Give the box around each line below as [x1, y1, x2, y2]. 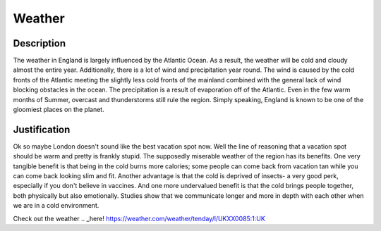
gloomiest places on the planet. [13, 106, 105, 114]
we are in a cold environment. [13, 201, 99, 210]
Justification [13, 123, 71, 135]
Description [13, 37, 66, 49]
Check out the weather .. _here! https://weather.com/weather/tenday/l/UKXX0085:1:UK [13, 214, 266, 223]
